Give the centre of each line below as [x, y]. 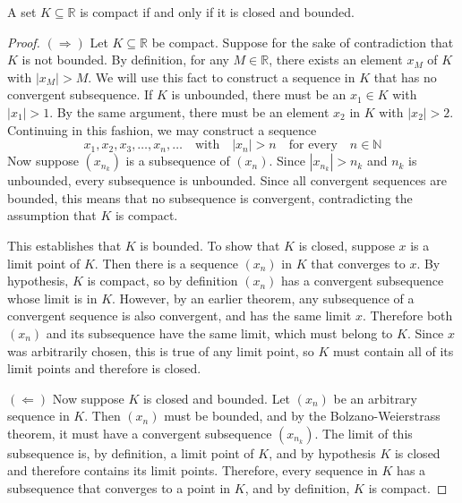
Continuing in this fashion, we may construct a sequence [162, 129]
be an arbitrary [375, 398]
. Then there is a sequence [166, 263]
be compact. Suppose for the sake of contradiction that [303, 42]
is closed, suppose [346, 245]
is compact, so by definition [163, 281]
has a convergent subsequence [363, 281]
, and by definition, [297, 488]
